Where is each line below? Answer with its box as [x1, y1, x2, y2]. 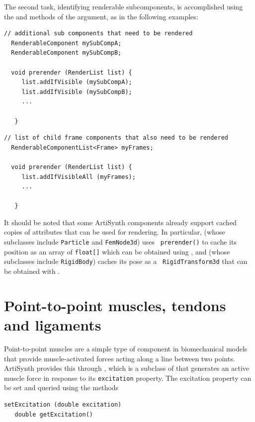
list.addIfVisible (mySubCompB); [21, 88, 132, 95]
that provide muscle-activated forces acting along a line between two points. [4, 353, 235, 363]
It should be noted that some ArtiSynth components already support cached [4, 217, 237, 227]
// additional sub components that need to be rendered [4, 30, 193, 37]
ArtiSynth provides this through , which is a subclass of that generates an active [4, 363, 250, 373]
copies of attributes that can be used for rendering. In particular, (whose [4, 227, 225, 237]
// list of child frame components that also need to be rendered [4, 134, 229, 142]
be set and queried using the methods [4, 382, 119, 393]
